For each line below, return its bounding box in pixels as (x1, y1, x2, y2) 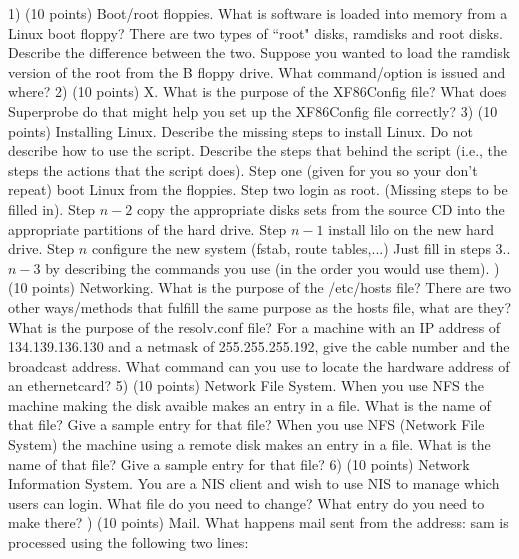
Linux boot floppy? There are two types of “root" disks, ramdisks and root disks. (8, 22, 504, 43)
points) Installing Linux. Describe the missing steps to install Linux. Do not (8, 120, 474, 141)
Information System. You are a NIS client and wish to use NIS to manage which (8, 473, 500, 494)
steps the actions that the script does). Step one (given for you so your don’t (8, 159, 478, 180)
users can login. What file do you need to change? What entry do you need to (8, 492, 485, 513)
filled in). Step (8, 198, 96, 219)
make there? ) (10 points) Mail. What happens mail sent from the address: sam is (8, 512, 509, 533)
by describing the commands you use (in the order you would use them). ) (45, 257, 500, 278)
